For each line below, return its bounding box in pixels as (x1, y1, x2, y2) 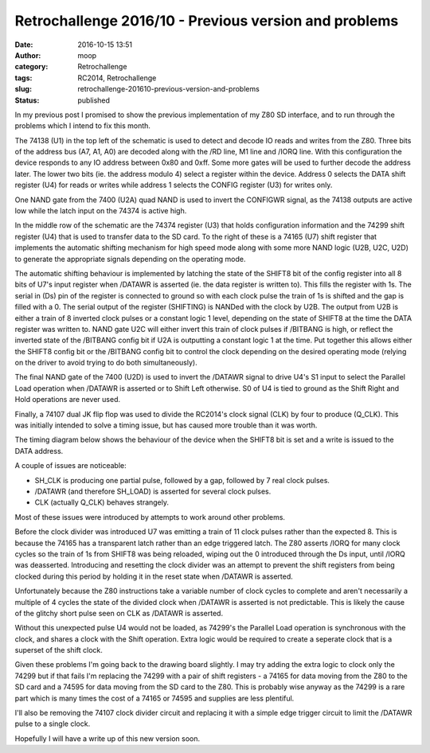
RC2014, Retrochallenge (77, 72, 157, 83)
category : (14, 62, 49, 72)
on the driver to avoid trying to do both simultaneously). (14, 358, 198, 368)
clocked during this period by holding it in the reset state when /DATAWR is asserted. (14, 572, 294, 581)
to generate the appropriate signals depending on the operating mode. (14, 254, 246, 263)
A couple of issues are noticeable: (14, 461, 127, 470)
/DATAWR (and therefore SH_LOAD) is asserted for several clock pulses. (34, 486, 272, 496)
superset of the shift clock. (14, 646, 103, 655)
